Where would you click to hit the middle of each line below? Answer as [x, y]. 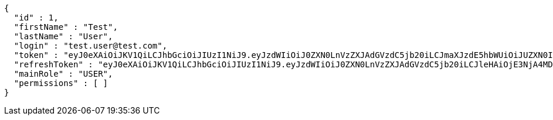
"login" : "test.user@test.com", [91, 46]
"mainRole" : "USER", [63, 74]
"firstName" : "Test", [66, 27]
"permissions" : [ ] [61, 83]
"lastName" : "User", [63, 36]
